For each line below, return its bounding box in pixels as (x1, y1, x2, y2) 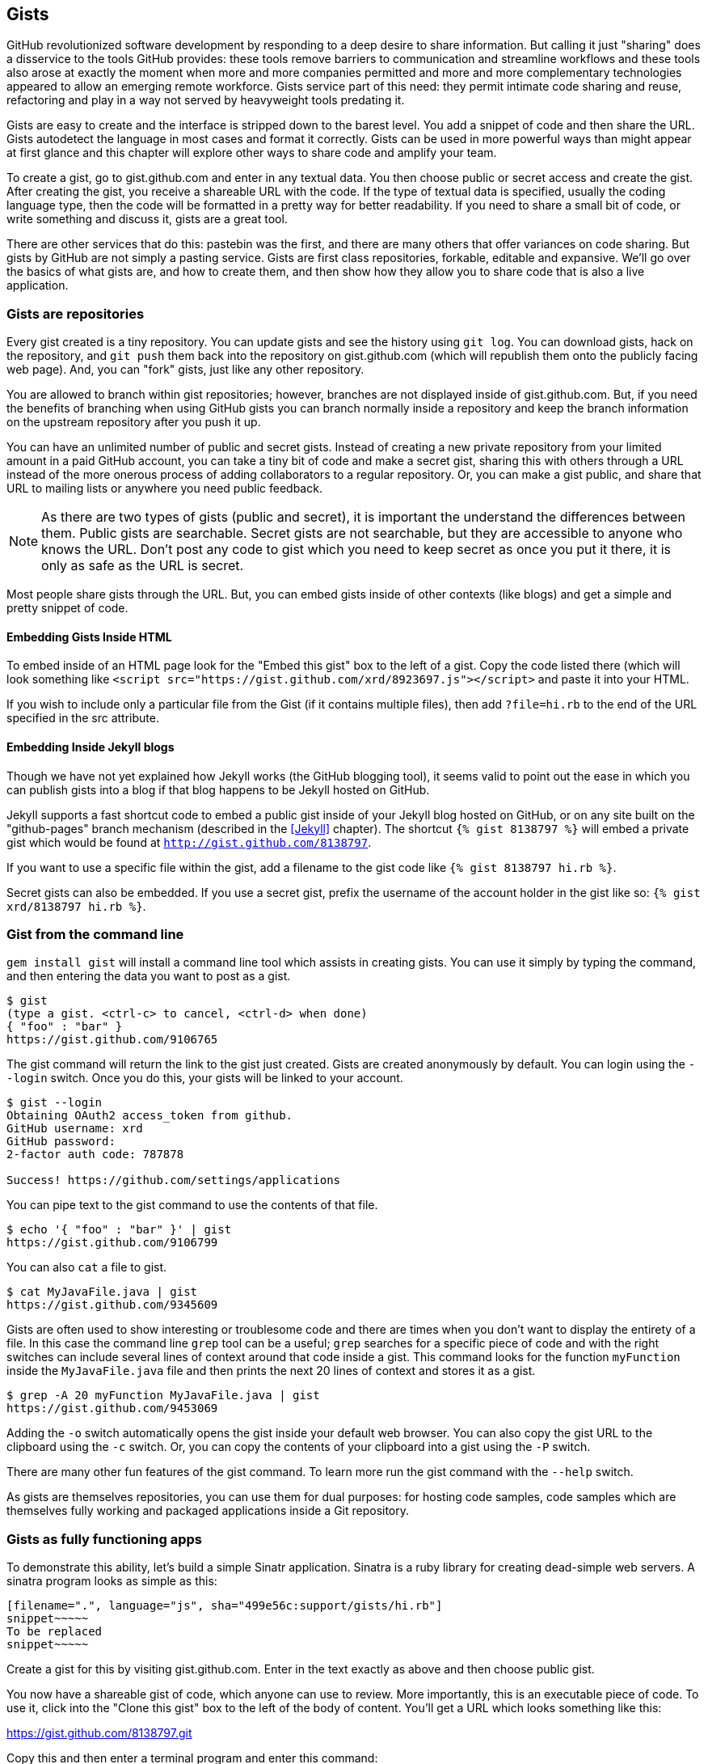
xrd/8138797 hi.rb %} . (6, 899, 146, 913)
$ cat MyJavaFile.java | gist (6, 1285, 198, 1299)
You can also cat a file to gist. (6, 1260, 167, 1275)
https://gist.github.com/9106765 (6, 1033, 218, 1047)
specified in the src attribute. (6, 711, 159, 725)
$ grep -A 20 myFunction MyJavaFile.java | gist (6, 1389, 320, 1402)
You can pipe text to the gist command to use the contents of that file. (6, 1198, 378, 1212)
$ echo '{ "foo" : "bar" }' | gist (6, 1223, 232, 1237)
